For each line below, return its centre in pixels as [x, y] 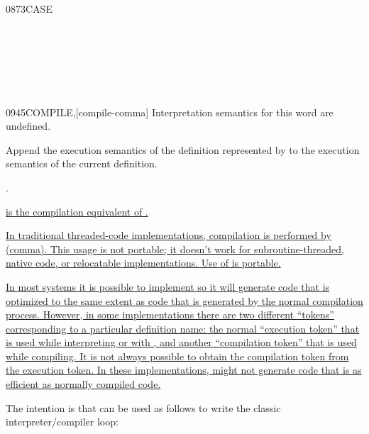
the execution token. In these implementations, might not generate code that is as [184, 370]
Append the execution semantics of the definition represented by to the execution [183, 149]
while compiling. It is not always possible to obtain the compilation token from [177, 356]
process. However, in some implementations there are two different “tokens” [170, 315]
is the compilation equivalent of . [77, 211]
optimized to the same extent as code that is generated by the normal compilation [184, 300]
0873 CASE [29, 9]
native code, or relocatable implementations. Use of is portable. [143, 263]
